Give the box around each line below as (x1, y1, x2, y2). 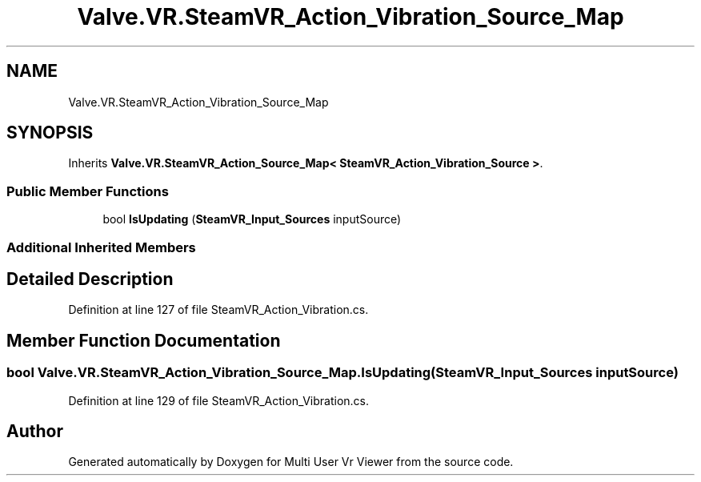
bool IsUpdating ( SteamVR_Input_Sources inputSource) (102, 212, 402, 227)
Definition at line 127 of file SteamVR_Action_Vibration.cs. (68, 303, 369, 317)
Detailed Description (6, 268, 174, 289)
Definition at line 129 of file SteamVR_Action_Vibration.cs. (68, 393, 370, 408)
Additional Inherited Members (6, 239, 196, 255)
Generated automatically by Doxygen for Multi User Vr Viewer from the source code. (68, 455, 514, 469)
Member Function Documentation (6, 330, 281, 351)
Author (6, 421, 63, 442)
